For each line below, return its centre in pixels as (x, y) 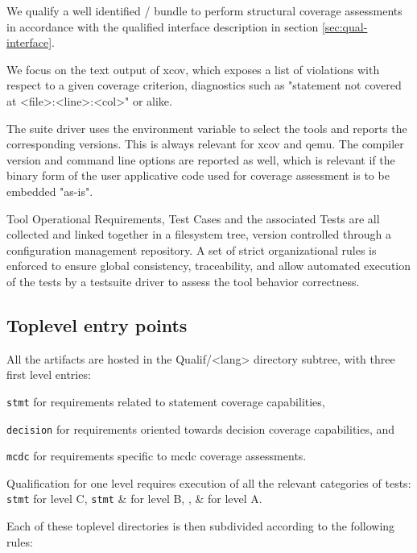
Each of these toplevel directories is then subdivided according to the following (201, 526)
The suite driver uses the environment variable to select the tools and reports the (207, 128)
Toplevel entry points (97, 324)
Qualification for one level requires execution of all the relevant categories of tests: (209, 482)
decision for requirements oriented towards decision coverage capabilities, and (201, 428)
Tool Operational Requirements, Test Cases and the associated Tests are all (193, 218)
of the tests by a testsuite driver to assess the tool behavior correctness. (183, 281)
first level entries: (49, 374)
